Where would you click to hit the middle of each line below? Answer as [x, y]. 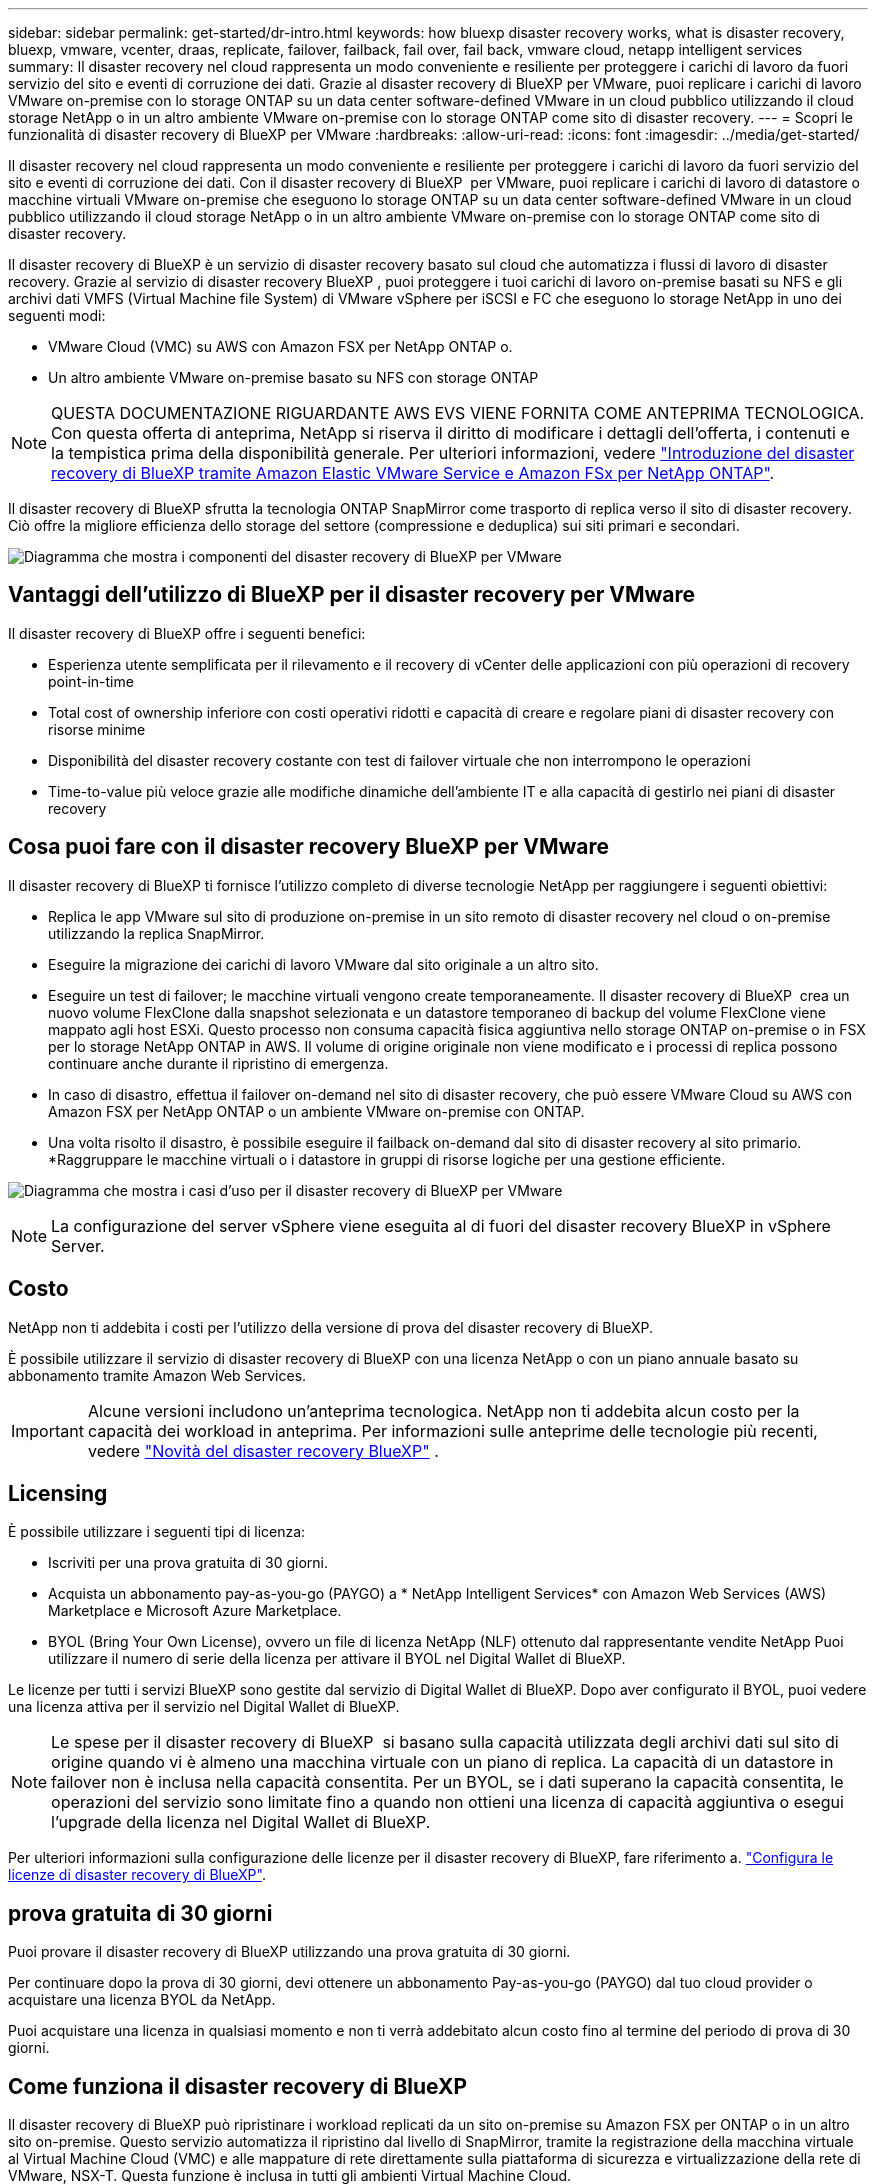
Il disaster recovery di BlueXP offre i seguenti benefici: [187, 633]
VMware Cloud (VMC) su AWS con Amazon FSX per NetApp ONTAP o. [280, 346]
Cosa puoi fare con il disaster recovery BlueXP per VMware [308, 847]
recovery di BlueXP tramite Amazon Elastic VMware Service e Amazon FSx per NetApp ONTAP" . [413, 473]
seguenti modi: [57, 315]
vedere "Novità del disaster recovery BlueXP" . [263, 1450]
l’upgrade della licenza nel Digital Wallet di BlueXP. [241, 1822]
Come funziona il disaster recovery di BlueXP [238, 2086]
